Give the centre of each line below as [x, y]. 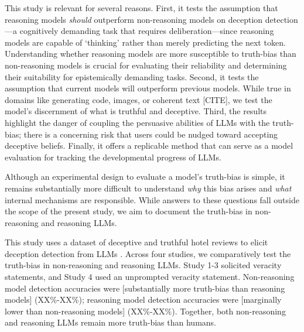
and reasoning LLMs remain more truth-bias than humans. [110, 322]
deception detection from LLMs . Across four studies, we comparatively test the [148, 253]
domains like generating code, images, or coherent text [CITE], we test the [139, 99]
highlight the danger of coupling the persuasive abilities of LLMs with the [137, 122]
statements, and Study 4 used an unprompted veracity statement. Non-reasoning [150, 277]
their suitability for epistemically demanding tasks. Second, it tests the [132, 76]
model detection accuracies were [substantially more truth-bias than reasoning [145, 288]
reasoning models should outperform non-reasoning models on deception [134, 19]
